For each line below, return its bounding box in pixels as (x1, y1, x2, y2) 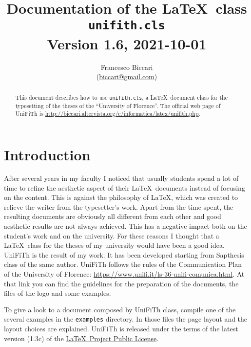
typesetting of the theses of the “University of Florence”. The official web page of (15, 101, 221, 109)
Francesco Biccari (100, 62, 153, 72)
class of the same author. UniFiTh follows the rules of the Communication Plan (4, 259, 242, 269)
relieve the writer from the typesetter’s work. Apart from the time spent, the (4, 201, 233, 212)
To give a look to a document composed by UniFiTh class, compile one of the (4, 304, 236, 314)
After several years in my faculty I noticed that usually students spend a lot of (4, 173, 239, 183)
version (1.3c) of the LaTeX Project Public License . (4, 333, 159, 343)
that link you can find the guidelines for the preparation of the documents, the (4, 278, 239, 288)
